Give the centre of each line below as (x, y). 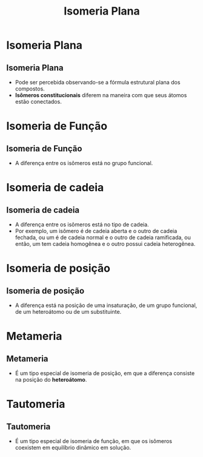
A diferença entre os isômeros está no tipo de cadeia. (82, 225)
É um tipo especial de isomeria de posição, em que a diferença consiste (105, 373)
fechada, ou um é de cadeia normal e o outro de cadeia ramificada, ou (103, 237)
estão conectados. (38, 102)
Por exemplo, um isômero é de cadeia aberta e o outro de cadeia (96, 231)
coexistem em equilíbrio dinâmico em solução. (73, 448)
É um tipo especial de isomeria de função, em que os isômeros (94, 441)
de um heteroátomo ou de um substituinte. (68, 312)
